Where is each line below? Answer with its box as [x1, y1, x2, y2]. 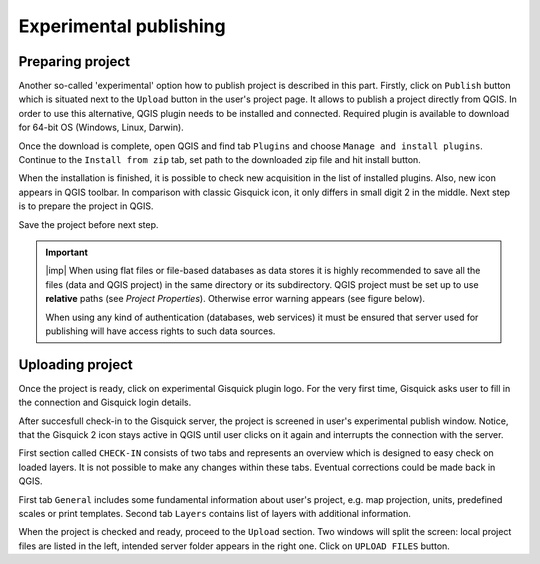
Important [45, 246, 89, 258]
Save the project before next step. [18, 218, 159, 230]
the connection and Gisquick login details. [18, 396, 192, 409]
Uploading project [18, 356, 134, 373]
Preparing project [18, 53, 130, 70]
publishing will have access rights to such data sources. [45, 325, 276, 337]
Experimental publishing [18, 15, 226, 37]
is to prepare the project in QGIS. [18, 200, 154, 212]
